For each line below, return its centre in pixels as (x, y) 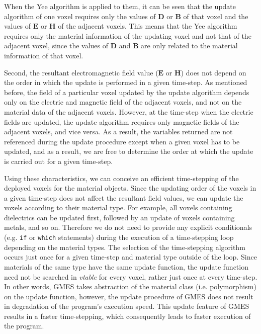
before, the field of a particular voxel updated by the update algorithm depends (127, 92)
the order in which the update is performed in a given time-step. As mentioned (126, 82)
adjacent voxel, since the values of (56, 46)
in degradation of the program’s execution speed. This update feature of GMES (127, 306)
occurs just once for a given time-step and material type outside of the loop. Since (130, 257)
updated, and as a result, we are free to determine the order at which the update (129, 151)
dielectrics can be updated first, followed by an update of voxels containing (119, 217)
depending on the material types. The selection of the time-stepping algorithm (125, 247)
